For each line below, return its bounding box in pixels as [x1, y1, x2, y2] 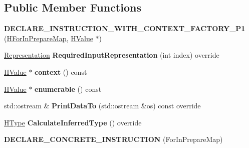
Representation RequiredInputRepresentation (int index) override [4, 50, 219, 60]
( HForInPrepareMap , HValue [4, 33, 93, 43]
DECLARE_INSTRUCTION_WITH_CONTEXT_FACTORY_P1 [4, 23, 245, 34]
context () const [35, 66, 87, 77]
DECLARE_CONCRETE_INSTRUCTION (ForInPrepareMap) [4, 134, 223, 144]
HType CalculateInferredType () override [4, 117, 142, 127]
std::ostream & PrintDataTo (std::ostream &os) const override [4, 100, 201, 111]
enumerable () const [35, 83, 102, 94]
